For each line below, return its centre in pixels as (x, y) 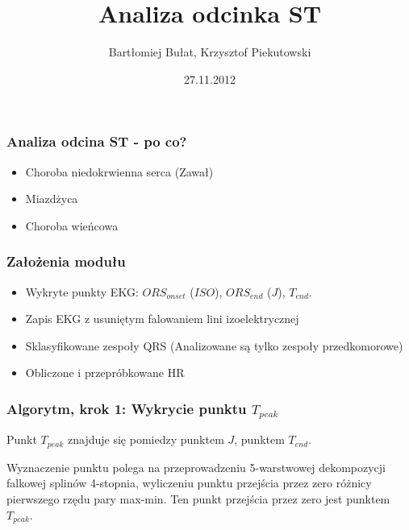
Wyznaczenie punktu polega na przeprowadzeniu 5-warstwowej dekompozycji (196, 467)
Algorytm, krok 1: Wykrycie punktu (127, 408)
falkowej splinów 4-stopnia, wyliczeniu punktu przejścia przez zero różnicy (189, 483)
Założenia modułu (66, 261)
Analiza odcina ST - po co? (97, 141)
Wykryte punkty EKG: (82, 291)
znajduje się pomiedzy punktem (146, 439)
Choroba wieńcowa (72, 225)
